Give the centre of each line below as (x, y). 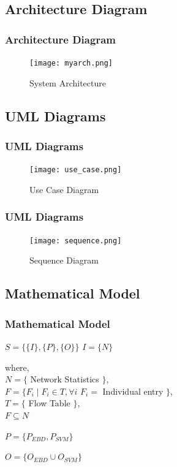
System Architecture (68, 82)
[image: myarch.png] (71, 63)
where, (17, 367)
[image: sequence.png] (76, 241)
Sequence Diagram (64, 260)
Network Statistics (65, 379)
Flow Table (49, 403)
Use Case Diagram (64, 189)
